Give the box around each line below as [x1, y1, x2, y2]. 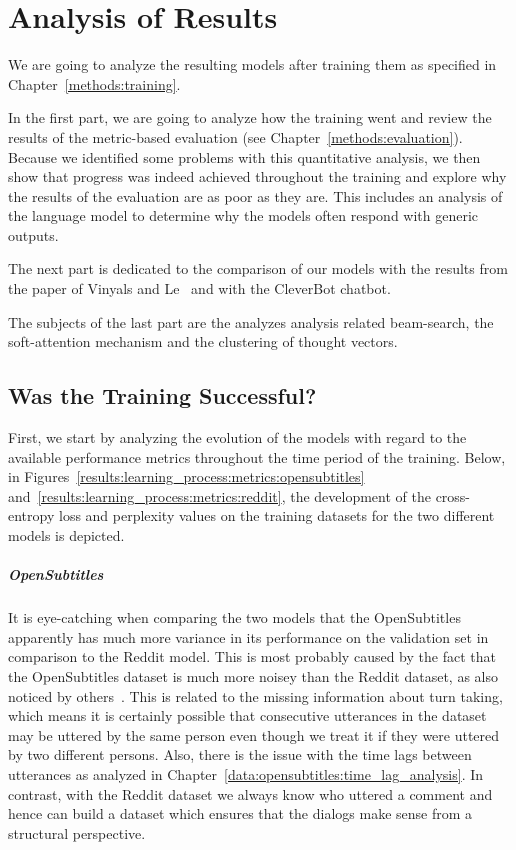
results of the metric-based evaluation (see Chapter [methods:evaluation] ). [8, 126, 463, 147]
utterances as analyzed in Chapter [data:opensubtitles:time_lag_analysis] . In [8, 763, 484, 784]
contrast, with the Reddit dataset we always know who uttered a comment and [8, 783, 493, 804]
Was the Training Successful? [8, 380, 317, 411]
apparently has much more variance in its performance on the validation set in [8, 626, 489, 647]
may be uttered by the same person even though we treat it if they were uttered [8, 724, 500, 745]
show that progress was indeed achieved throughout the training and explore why [8, 166, 507, 187]
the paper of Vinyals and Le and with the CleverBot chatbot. [8, 278, 391, 299]
